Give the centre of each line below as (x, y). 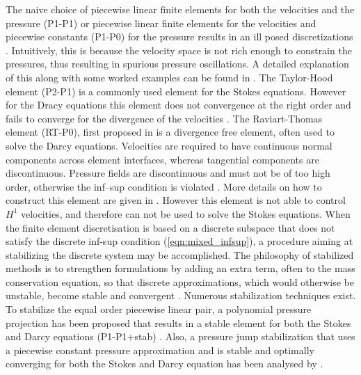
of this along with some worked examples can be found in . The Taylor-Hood (169, 77)
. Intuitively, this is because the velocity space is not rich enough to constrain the (179, 50)
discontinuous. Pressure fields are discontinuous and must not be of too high (168, 173)
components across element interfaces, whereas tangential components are (162, 159)
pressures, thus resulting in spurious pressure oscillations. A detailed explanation (177, 64)
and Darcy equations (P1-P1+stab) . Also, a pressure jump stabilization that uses (180, 336)
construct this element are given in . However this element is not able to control (176, 200)
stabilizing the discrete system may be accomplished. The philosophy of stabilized (180, 254)
